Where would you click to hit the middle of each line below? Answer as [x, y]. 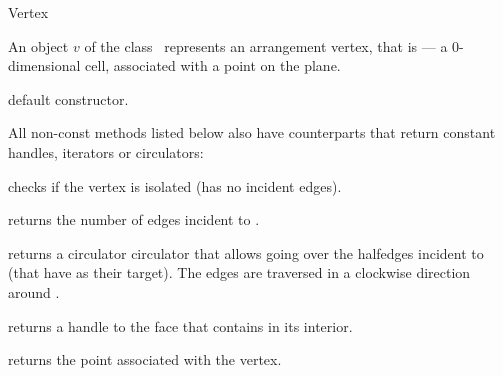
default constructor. [68, 98]
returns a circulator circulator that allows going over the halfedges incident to [246, 252]
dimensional [44, 65]
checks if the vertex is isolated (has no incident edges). [175, 185]
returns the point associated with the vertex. [145, 359]
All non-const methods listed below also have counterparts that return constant [252, 132]
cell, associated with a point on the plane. [213, 65]
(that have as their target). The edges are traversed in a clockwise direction [239, 272]
